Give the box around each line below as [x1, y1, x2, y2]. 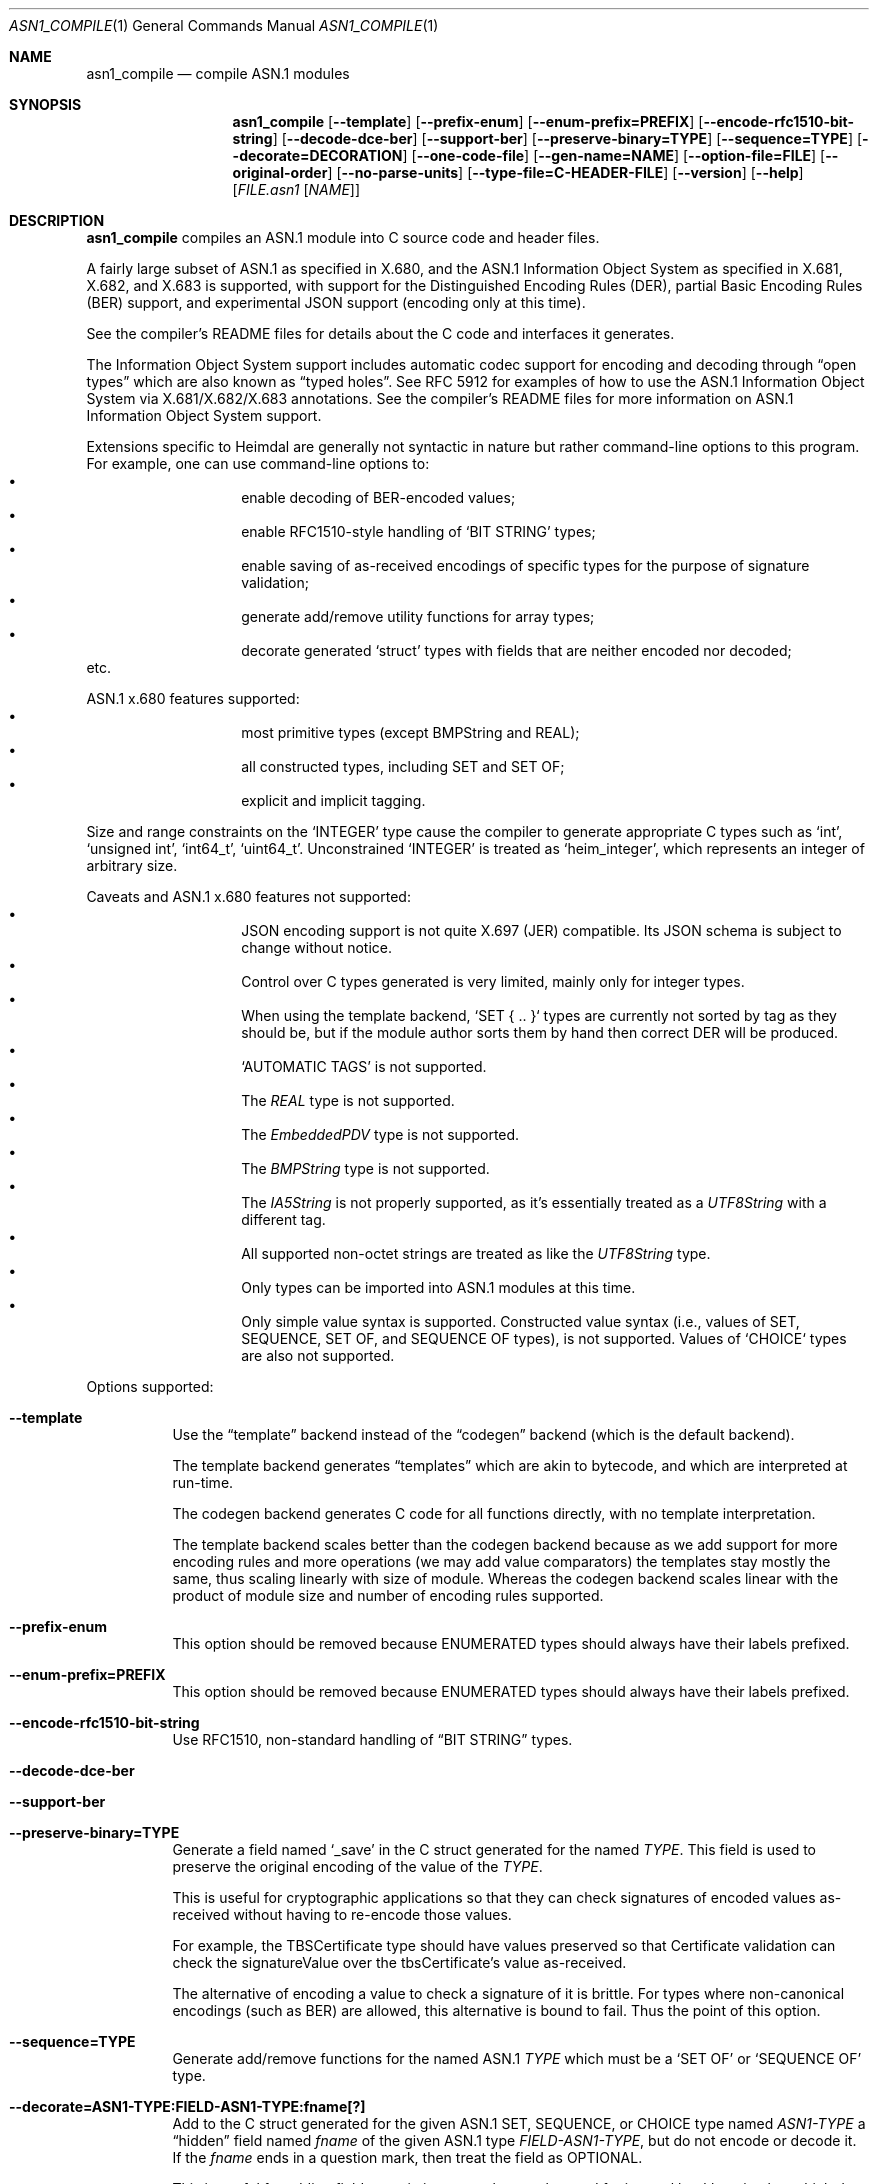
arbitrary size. [86, 857, 178, 874]
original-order [232, 164, 328, 181]
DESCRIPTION [9, 212, 105, 229]
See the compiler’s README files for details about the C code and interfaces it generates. [86, 325, 675, 342]
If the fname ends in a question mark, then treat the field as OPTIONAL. [172, 2149, 643, 2166]
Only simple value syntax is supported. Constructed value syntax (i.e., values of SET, [241, 1313, 800, 1330]
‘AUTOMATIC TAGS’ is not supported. [241, 1058, 487, 1075]
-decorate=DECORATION [232, 147, 403, 164]
